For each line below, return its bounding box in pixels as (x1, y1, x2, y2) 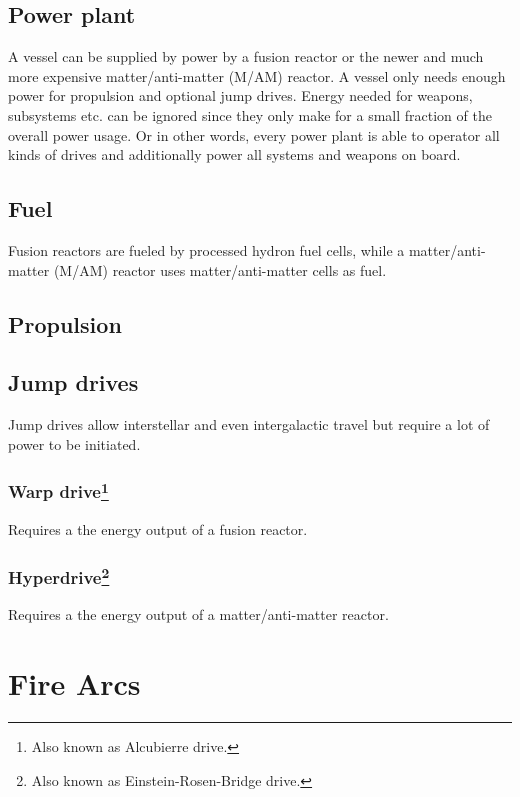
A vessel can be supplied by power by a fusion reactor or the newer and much (8, 46, 484, 67)
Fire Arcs (8, 663, 141, 704)
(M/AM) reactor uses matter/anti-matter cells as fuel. (53, 259, 387, 280)
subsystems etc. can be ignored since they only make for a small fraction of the (8, 104, 492, 125)
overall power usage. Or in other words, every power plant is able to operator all (8, 124, 500, 145)
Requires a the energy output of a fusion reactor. (8, 519, 308, 539)
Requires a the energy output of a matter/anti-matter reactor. (8, 604, 389, 625)
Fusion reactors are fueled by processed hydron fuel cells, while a (8, 239, 405, 260)
